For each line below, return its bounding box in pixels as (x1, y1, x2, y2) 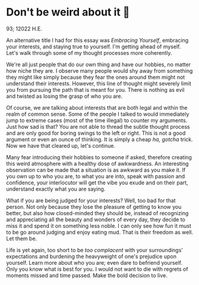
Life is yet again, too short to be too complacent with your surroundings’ (6, 246, 183, 253)
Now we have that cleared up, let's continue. (6, 142, 116, 149)
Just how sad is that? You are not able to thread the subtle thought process (6, 123, 190, 130)
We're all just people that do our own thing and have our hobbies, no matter (6, 61, 191, 68)
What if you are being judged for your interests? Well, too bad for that (6, 197, 176, 204)
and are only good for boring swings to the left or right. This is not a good (6, 129, 186, 137)
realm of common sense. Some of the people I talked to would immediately (6, 110, 189, 117)
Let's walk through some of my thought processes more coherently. (6, 49, 172, 56)
